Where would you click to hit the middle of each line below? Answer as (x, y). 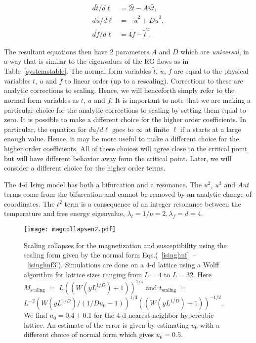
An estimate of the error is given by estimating (118, 324)
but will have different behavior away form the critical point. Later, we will (118, 158)
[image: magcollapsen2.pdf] (70, 230)
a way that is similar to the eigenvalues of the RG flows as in (96, 61)
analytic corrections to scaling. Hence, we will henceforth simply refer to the (119, 90)
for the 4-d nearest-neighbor (136, 315)
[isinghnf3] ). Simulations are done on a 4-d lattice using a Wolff (123, 264)
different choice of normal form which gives (89, 334)
